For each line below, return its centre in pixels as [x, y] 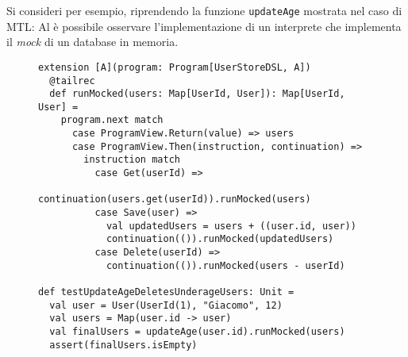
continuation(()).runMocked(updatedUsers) [220, 239]
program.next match [112, 120]
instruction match [132, 160]
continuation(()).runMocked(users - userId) [225, 265]
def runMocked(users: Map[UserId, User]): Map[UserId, [197, 94]
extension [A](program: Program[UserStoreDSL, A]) [175, 67]
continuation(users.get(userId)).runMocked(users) [175, 200]
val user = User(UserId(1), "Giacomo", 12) [166, 305]
